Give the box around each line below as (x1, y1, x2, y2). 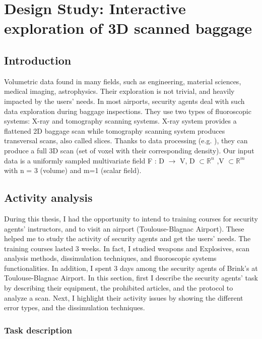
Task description (4, 323, 72, 336)
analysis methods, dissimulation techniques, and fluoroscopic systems (4, 253, 217, 263)
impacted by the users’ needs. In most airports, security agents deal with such (4, 95, 245, 106)
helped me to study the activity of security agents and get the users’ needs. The (4, 233, 251, 244)
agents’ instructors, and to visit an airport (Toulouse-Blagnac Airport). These (4, 223, 244, 234)
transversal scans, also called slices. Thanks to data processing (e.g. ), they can (4, 135, 248, 146)
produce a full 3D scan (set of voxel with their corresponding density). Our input (4, 145, 254, 155)
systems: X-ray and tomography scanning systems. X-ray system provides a (4, 116, 237, 126)
